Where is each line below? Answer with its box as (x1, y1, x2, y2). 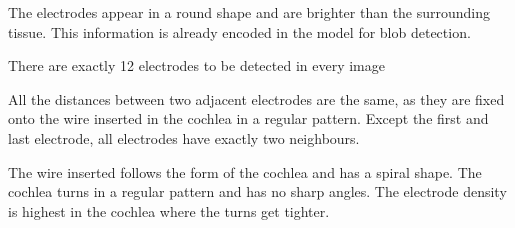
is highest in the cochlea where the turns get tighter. (8, 200, 330, 221)
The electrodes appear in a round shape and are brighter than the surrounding (8, 2, 491, 22)
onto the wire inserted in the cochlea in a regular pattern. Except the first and (8, 108, 489, 129)
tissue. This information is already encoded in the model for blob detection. (8, 21, 471, 42)
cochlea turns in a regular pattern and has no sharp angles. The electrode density (8, 181, 507, 202)
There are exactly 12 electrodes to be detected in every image (8, 55, 385, 76)
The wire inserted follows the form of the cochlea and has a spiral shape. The (8, 161, 482, 182)
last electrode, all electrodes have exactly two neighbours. (8, 127, 360, 148)
